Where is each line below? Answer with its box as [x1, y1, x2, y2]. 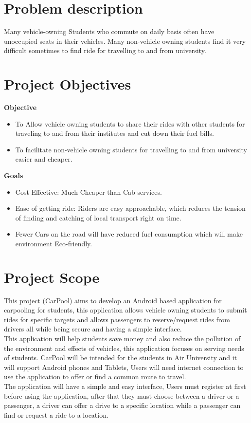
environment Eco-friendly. [15, 238, 92, 248]
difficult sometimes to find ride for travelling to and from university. [4, 45, 206, 55]
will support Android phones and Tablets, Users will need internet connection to [4, 362, 244, 372]
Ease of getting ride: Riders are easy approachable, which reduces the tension [15, 203, 246, 213]
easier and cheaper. [15, 154, 72, 164]
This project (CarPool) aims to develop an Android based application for [4, 295, 222, 305]
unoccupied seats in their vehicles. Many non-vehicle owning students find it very [4, 36, 246, 46]
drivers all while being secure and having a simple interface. [4, 324, 182, 334]
